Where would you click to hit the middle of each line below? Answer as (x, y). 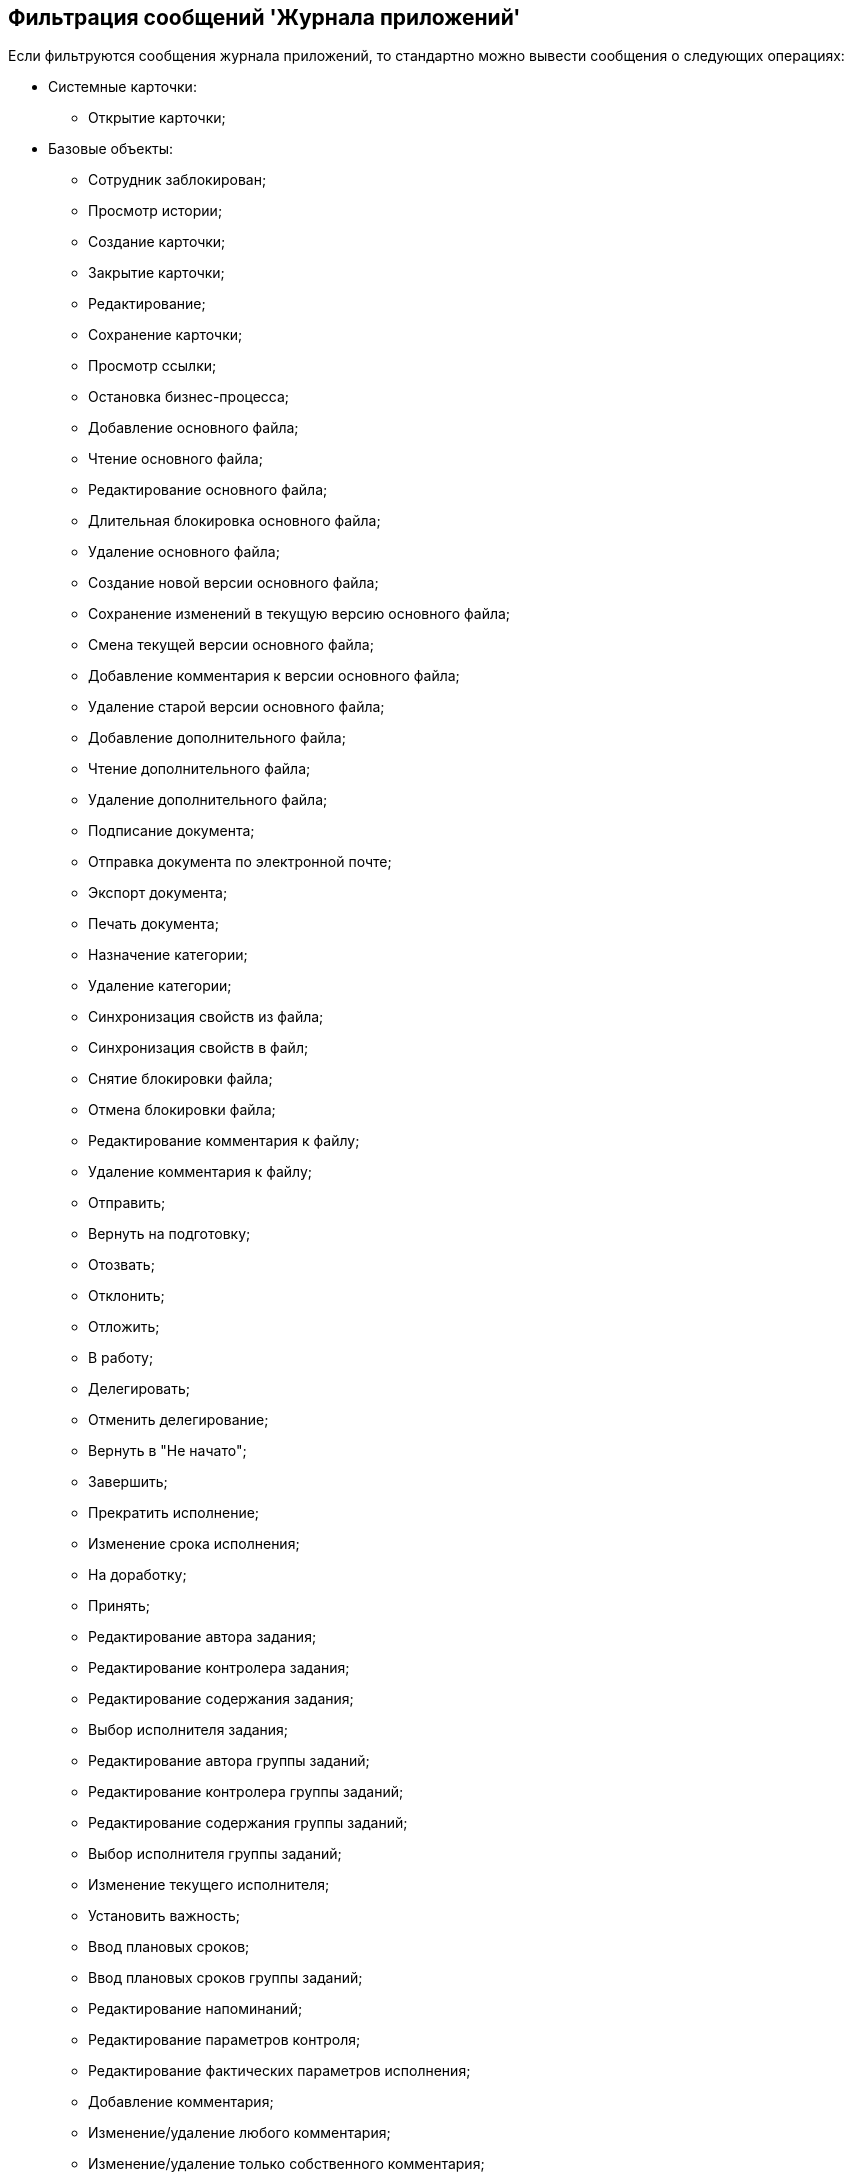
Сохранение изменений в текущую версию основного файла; (299, 614)
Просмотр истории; (155, 211)
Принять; (119, 1606)
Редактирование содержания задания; (221, 1699)
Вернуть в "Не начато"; (167, 1451)
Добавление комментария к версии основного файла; (274, 676)
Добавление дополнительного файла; (217, 738)
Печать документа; (153, 924)
